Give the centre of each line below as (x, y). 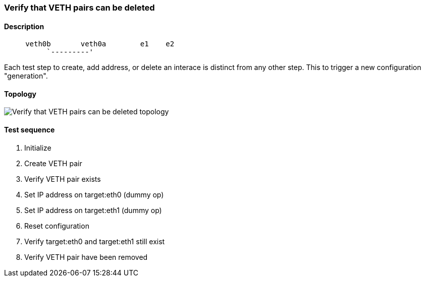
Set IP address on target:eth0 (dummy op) (94, 194)
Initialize (38, 148)
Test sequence (30, 130)
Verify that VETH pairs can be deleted (79, 8)
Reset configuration (57, 226)
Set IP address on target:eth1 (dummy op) (93, 210)
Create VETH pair (53, 163)
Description (24, 26)
